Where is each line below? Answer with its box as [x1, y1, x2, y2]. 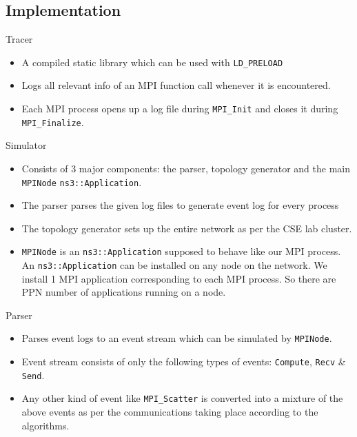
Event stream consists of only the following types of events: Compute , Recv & [21, 354, 346, 369]
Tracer [6, 32, 33, 46]
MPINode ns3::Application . [21, 174, 142, 189]
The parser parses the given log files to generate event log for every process [21, 198, 339, 212]
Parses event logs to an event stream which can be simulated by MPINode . [21, 331, 332, 345]
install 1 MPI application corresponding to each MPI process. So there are [21, 271, 336, 285]
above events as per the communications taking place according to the [21, 405, 318, 419]
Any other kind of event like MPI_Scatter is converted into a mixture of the [21, 391, 343, 405]
